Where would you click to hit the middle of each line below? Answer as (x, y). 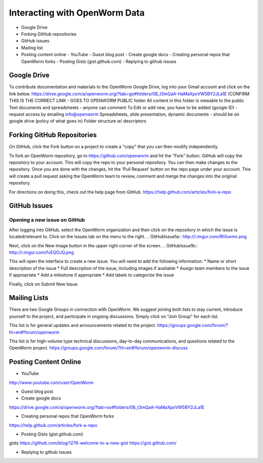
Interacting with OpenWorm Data (77, 13)
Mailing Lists (29, 298)
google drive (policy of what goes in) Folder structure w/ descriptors (78, 121)
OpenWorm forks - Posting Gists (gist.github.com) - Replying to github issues (99, 61)
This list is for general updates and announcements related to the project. (83, 325)
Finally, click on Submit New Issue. (44, 284)
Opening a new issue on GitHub (47, 220)
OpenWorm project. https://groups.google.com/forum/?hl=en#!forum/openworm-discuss (98, 348)
